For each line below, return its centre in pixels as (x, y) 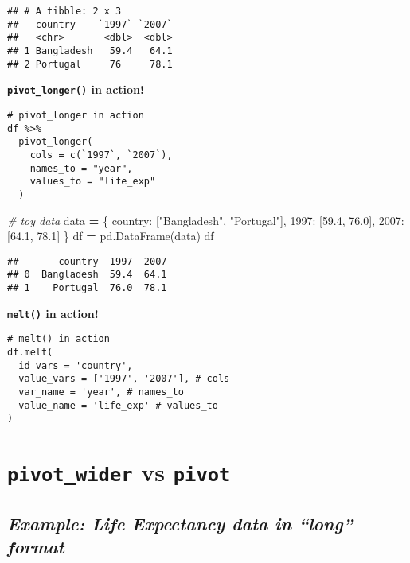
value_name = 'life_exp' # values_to (118, 405)
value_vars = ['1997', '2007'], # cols (124, 379)
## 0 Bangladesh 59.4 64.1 (87, 275)
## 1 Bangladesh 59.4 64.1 (90, 50)
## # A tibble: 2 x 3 (64, 11)
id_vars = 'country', (76, 365)
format (36, 547)
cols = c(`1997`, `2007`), (101, 155)
